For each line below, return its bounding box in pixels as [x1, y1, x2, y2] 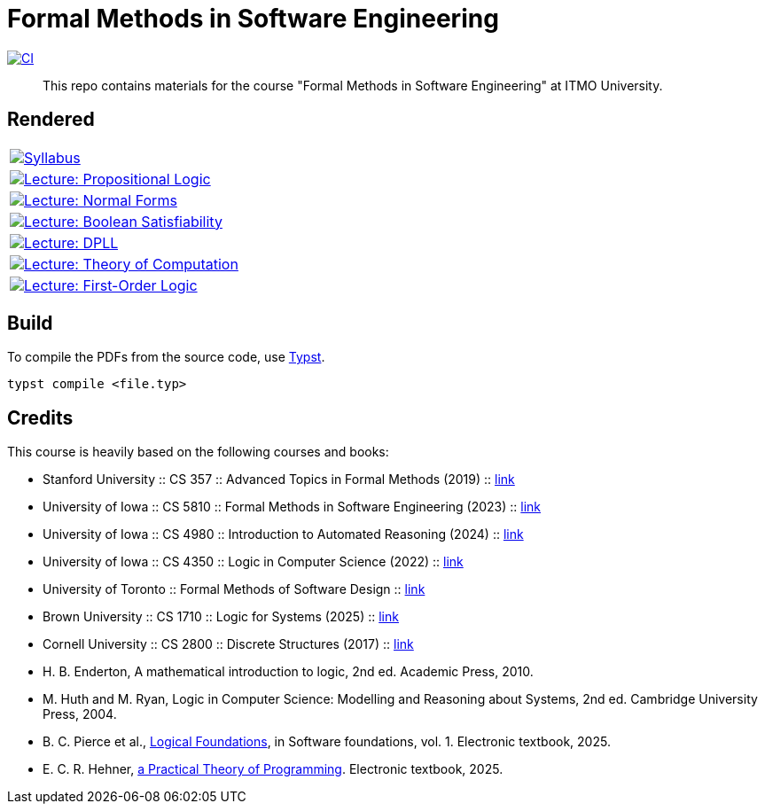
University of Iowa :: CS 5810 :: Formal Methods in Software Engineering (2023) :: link [43, 499, 542, 515]
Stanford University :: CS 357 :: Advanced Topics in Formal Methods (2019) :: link [43, 472, 515, 487]
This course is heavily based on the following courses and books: [7, 444, 389, 460]
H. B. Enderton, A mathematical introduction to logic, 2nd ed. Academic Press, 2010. [43, 664, 534, 680]
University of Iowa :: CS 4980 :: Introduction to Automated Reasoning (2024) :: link [43, 526, 524, 542]
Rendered [7, 108, 95, 131]
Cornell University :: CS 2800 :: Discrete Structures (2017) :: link [43, 636, 414, 652]
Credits [7, 406, 74, 429]
